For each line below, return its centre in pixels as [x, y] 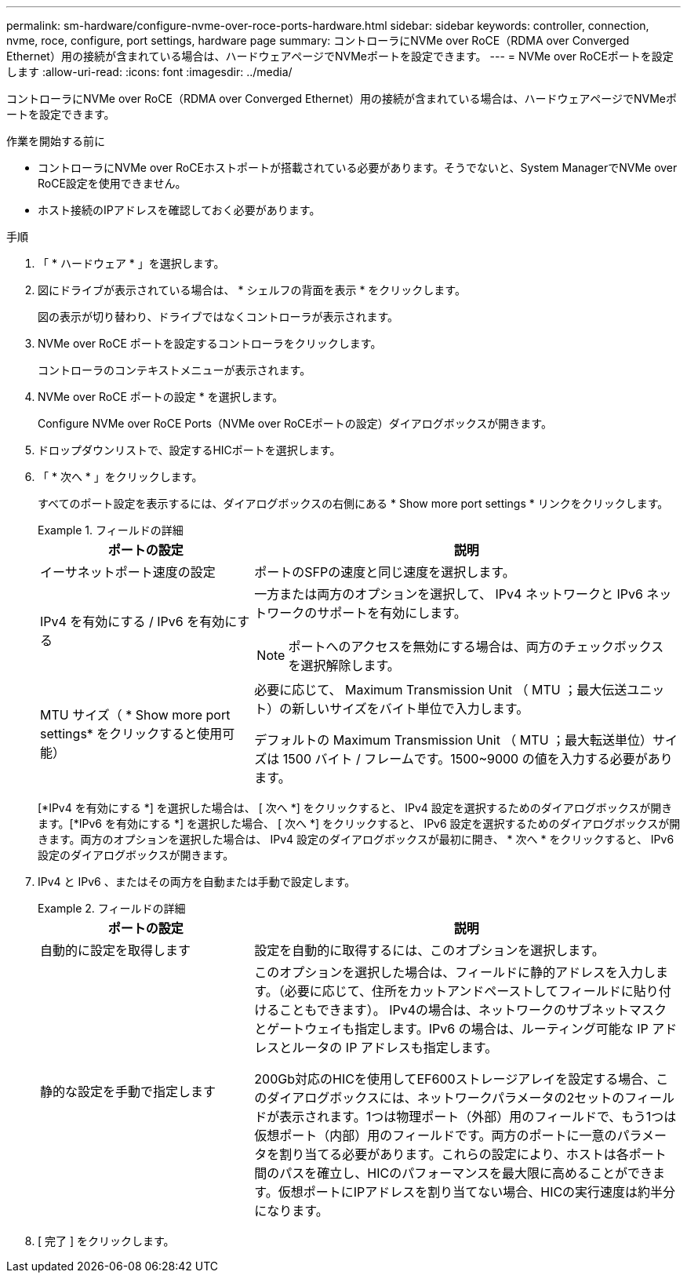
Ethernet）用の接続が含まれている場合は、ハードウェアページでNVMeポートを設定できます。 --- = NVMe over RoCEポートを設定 [340, 56]
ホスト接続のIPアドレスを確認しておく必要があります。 [179, 210]
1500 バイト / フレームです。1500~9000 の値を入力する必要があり [478, 759]
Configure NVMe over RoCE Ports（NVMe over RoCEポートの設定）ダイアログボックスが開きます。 [295, 423]
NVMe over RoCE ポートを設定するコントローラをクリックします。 [210, 343]
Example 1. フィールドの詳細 [111, 530]
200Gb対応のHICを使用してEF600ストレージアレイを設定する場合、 [455, 1079]
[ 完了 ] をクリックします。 [106, 1241]
